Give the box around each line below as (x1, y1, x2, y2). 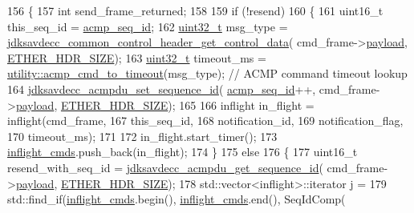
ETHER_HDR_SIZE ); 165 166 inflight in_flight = (60, 96, 315, 113)
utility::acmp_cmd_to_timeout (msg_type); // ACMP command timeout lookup (7, 65, 408, 82)
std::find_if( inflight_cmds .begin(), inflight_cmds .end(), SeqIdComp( (7, 191, 346, 207)
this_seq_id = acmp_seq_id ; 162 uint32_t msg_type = (7, 18, 288, 34)
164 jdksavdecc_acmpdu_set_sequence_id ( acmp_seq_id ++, (7, 80, 316, 97)
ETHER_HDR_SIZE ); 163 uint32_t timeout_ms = (7, 49, 266, 66)
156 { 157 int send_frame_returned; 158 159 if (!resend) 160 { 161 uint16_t (7, 2, 384, 18)
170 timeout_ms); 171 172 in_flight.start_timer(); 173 (7, 127, 278, 144)
